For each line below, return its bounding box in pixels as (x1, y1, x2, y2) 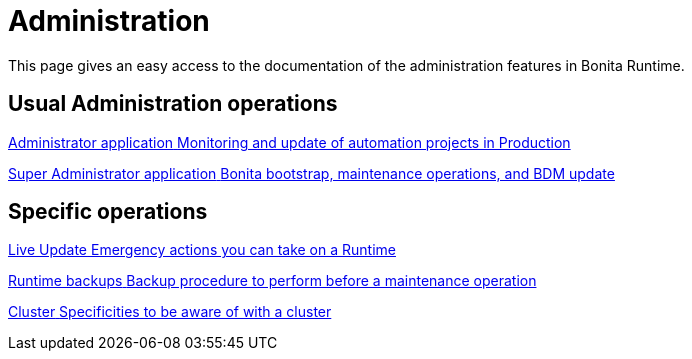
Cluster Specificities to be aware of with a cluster (8, 303, 332, 321)
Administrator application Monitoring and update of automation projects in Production (8, 133, 571, 151)
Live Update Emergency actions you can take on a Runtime (8, 241, 396, 259)
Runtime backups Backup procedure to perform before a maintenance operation (8, 272, 537, 290)
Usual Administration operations (8, 91, 338, 117)
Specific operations (8, 199, 208, 225)
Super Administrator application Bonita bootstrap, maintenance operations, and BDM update (8, 164, 615, 182)
